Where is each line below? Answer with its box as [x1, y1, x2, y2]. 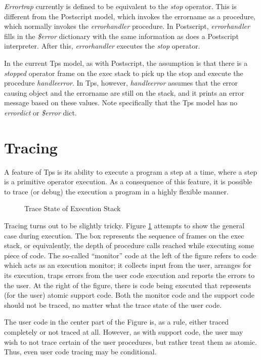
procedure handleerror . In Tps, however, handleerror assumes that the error [4, 77, 238, 88]
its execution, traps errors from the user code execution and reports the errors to [4, 270, 255, 280]
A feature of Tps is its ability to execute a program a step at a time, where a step [4, 166, 257, 177]
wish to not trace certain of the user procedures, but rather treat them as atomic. [4, 336, 257, 347]
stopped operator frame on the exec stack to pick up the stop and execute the [4, 67, 243, 78]
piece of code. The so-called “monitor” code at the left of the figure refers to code [4, 250, 256, 260]
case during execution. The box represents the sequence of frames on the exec [4, 230, 244, 241]
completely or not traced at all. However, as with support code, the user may [4, 326, 243, 337]
